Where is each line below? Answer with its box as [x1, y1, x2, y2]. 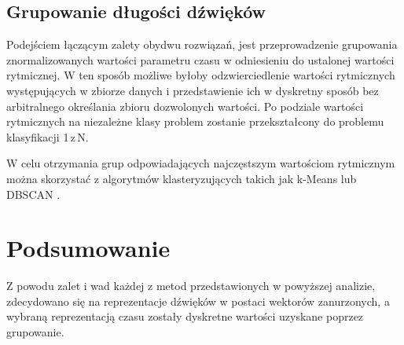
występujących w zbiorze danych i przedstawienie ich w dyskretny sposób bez [6, 82, 379, 98]
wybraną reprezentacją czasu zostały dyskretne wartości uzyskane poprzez [6, 308, 364, 325]
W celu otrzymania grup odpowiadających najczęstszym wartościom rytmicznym [6, 155, 395, 171]
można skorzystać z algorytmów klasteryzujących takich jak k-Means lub [6, 170, 357, 186]
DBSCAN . [6, 185, 61, 202]
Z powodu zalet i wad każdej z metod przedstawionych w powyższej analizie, [6, 277, 376, 294]
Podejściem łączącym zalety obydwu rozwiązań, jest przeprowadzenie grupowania [6, 36, 398, 53]
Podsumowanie [6, 232, 171, 264]
